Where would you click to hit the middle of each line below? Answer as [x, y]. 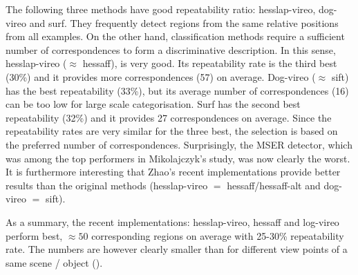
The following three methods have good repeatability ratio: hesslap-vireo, [161, 9]
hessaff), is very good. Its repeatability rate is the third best [210, 63]
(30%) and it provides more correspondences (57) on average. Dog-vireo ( [161, 76]
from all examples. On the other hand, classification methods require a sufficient [175, 36]
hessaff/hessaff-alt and [274, 185]
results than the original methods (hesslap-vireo [107, 185]
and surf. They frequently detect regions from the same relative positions [184, 22]
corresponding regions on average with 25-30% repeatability [218, 235]
